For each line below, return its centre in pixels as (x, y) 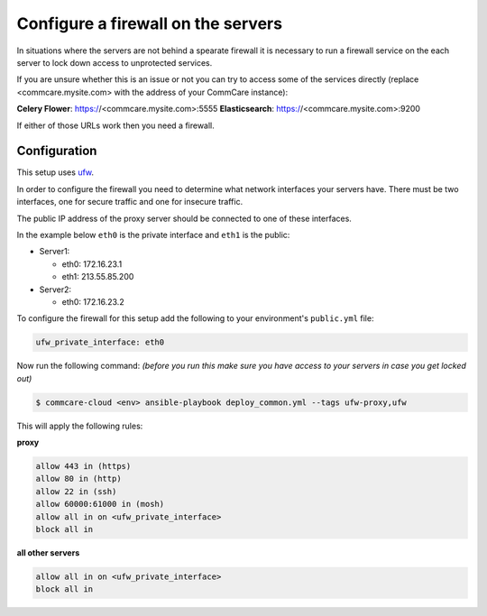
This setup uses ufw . (55, 172)
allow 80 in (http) (78, 479)
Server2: (55, 290)
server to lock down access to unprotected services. (115, 62)
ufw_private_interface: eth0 (100, 342)
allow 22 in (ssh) (76, 491)
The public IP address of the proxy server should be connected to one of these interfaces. (184, 218)
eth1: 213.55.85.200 (98, 277)
